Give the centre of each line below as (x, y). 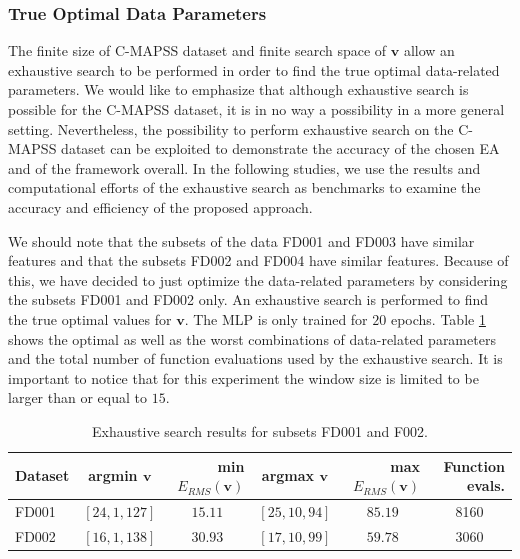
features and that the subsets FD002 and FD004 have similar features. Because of (258, 260)
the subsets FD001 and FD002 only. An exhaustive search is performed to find (248, 299)
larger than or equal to (77, 397)
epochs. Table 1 (438, 318)
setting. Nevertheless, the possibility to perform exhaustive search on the (231, 128)
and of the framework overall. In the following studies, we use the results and (244, 167)
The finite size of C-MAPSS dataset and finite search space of (197, 50)
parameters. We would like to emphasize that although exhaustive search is (238, 89)
